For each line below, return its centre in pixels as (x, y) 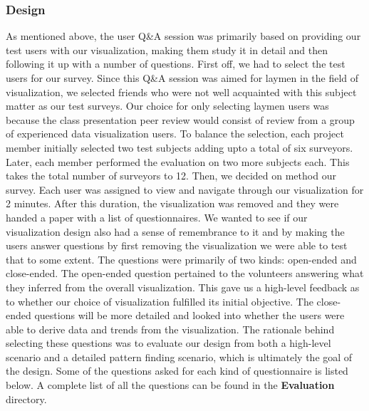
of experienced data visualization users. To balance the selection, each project (175, 134)
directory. (26, 399)
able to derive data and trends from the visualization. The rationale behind (170, 329)
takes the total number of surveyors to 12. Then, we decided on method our (171, 176)
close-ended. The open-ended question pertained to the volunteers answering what (185, 273)
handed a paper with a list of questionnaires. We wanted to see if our (157, 217)
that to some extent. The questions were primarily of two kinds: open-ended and (181, 259)
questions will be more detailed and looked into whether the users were (189, 315)
